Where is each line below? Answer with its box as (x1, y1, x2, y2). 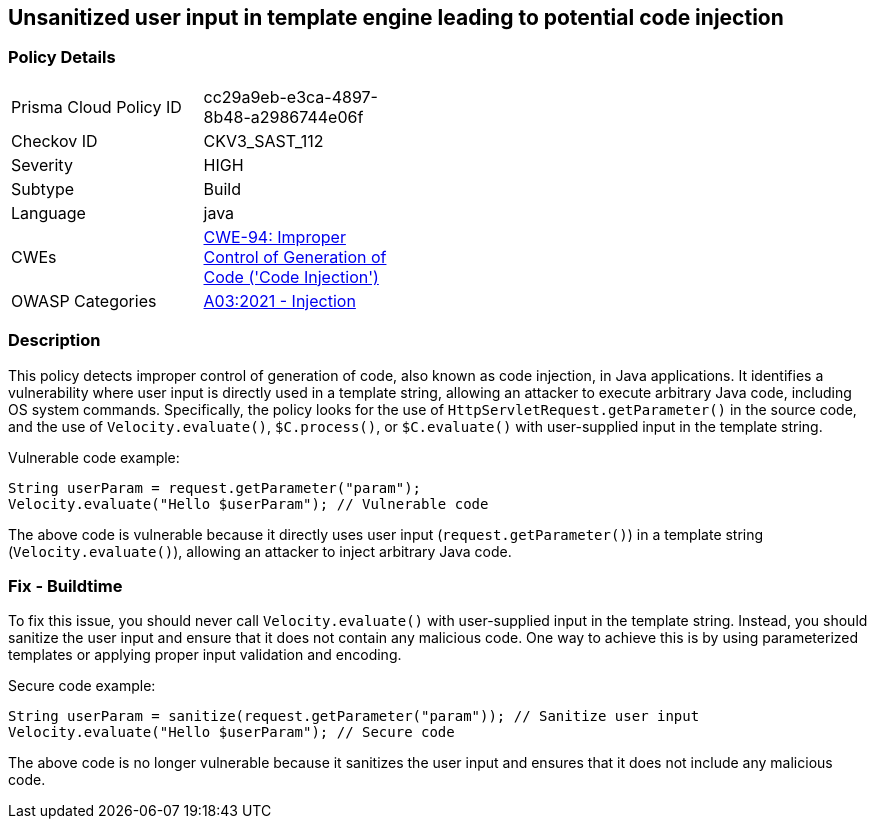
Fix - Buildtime (8, 575, 123, 596)
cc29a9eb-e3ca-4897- (203, 86, 378, 107)
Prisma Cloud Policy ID (11, 96, 182, 117)
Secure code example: (8, 677, 156, 695)
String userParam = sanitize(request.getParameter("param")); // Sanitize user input (8, 708, 700, 725)
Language (11, 202, 86, 223)
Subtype (11, 178, 75, 199)
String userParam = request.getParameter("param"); (8, 479, 422, 496)
